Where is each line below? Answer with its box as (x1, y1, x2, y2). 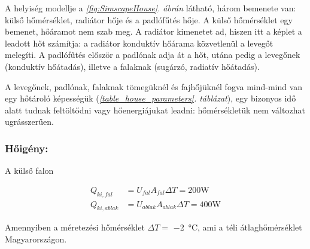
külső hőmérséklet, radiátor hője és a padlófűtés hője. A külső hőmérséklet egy (5, 13, 293, 26)
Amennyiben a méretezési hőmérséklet (5, 221, 145, 233)
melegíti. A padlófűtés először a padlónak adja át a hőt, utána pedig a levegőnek (5, 48, 300, 61)
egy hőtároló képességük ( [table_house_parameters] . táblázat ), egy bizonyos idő (5, 92, 296, 104)
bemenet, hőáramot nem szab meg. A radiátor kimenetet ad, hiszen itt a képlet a (5, 25, 302, 38)
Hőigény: (5, 140, 48, 155)
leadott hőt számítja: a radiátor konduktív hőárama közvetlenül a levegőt (5, 36, 273, 49)
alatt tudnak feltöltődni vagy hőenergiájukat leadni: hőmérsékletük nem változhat (5, 103, 305, 116)
